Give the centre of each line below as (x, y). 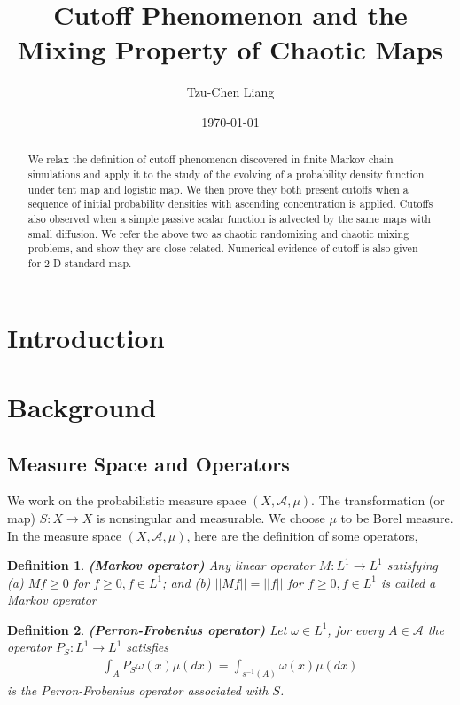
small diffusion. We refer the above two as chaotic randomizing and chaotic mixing (218, 233)
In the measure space (64, 535)
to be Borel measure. (397, 517)
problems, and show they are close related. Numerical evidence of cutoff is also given (223, 248)
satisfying (413, 565)
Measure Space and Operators (148, 463)
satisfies (147, 647)
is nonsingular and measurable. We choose (211, 517)
